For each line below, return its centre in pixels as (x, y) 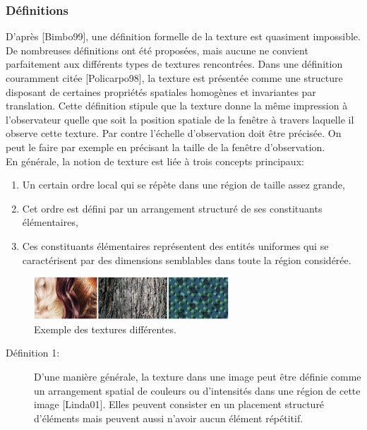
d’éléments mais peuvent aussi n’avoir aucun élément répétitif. (169, 418)
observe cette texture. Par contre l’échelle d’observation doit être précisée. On (174, 133)
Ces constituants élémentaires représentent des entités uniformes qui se (175, 245)
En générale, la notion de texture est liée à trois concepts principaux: (155, 161)
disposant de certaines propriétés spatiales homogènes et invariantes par (161, 91)
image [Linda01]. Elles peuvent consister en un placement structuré (179, 404)
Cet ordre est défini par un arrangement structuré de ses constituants (172, 208)
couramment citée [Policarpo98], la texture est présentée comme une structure (174, 78)
